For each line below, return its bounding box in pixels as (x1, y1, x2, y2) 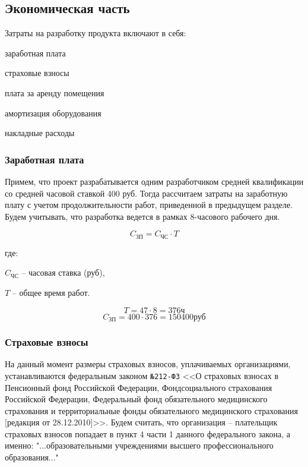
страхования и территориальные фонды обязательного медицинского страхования (5, 404, 298, 416)
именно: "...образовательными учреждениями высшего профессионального (5, 439, 274, 452)
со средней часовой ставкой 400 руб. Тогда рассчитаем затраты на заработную (5, 187, 288, 199)
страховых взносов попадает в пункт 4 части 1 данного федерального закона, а (5, 427, 290, 440)
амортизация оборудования (5, 106, 101, 119)
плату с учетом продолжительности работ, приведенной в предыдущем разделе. (5, 198, 293, 211)
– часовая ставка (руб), (21, 266, 105, 279)
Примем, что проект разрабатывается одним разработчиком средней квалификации (5, 175, 304, 187)
